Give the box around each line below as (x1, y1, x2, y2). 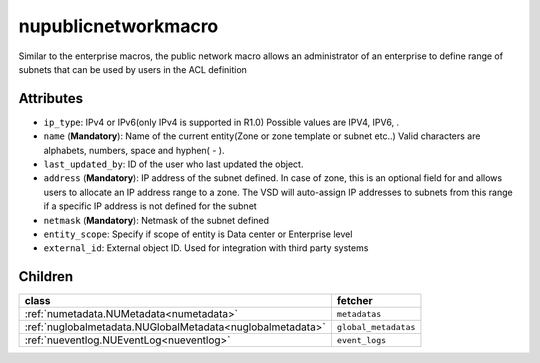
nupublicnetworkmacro (18, 15, 219, 37)
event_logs (336, 335, 387, 345)
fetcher (336, 294, 374, 308)
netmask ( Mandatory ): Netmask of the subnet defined (43, 214, 270, 226)
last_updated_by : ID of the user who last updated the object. (43, 158, 304, 170)
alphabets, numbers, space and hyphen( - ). (43, 144, 225, 156)
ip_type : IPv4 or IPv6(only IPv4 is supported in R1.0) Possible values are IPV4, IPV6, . (43, 116, 400, 128)
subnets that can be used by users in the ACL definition (18, 63, 247, 75)
